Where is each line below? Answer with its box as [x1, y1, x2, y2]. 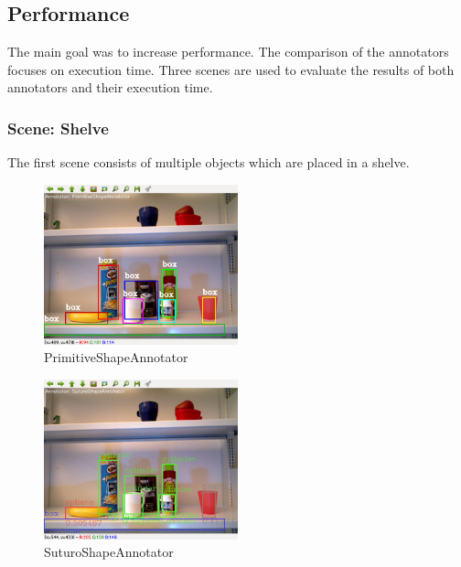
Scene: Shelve [7, 116, 109, 139]
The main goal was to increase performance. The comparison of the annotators [7, 42, 449, 61]
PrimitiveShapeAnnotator [44, 348, 188, 367]
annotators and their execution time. [7, 78, 213, 97]
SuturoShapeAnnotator [44, 542, 174, 562]
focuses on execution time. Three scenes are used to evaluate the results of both [7, 59, 455, 79]
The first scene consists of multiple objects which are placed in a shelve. [7, 153, 410, 172]
